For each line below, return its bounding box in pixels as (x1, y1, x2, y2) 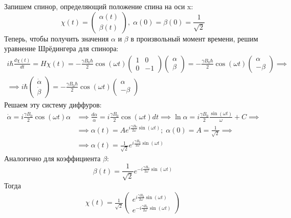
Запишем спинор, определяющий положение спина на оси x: (4, 1, 193, 11)
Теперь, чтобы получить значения (4, 33, 109, 43)
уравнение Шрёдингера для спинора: (4, 43, 119, 54)
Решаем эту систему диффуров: (4, 99, 102, 110)
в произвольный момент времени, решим (130, 33, 258, 43)
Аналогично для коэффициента (4, 152, 101, 163)
